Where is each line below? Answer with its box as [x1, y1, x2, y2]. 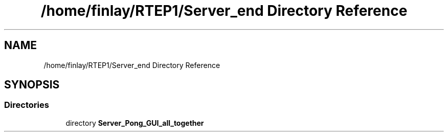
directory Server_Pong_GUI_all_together [65, 118, 204, 127]
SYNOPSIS [4, 78, 60, 92]
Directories [4, 100, 49, 110]
